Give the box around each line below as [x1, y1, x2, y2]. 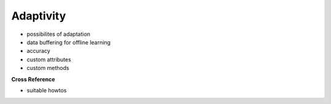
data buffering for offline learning [26, 38, 111, 46]
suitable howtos [26, 86, 67, 94]
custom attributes [26, 55, 72, 63]
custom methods [26, 64, 70, 72]
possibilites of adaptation [26, 30, 91, 38]
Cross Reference [11, 75, 55, 83]
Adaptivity [11, 9, 66, 23]
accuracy [26, 47, 50, 55]
